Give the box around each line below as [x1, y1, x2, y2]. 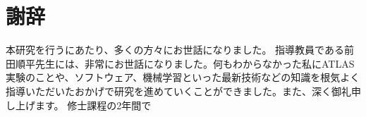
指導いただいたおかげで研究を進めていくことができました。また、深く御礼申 [6, 83, 361, 98]
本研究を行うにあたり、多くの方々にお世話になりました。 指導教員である [6, 42, 344, 57]
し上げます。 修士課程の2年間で [6, 97, 152, 112]
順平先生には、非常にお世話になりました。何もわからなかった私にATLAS [15, 56, 355, 70]
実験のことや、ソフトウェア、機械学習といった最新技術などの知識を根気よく [6, 70, 360, 85]
